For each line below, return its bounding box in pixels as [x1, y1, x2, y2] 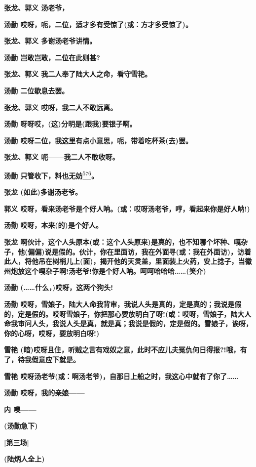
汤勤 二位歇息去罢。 [4, 85, 69, 95]
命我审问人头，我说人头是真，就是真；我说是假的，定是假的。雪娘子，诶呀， [4, 318, 253, 329]
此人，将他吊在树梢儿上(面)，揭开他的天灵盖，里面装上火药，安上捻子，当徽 [4, 256, 252, 266]
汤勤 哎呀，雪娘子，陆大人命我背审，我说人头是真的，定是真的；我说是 [4, 298, 235, 309]
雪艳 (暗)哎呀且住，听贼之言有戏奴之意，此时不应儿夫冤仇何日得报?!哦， [4, 344, 240, 355]
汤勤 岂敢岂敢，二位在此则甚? [4, 52, 100, 62]
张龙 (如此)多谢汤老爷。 [4, 187, 82, 197]
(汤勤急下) [4, 421, 38, 431]
